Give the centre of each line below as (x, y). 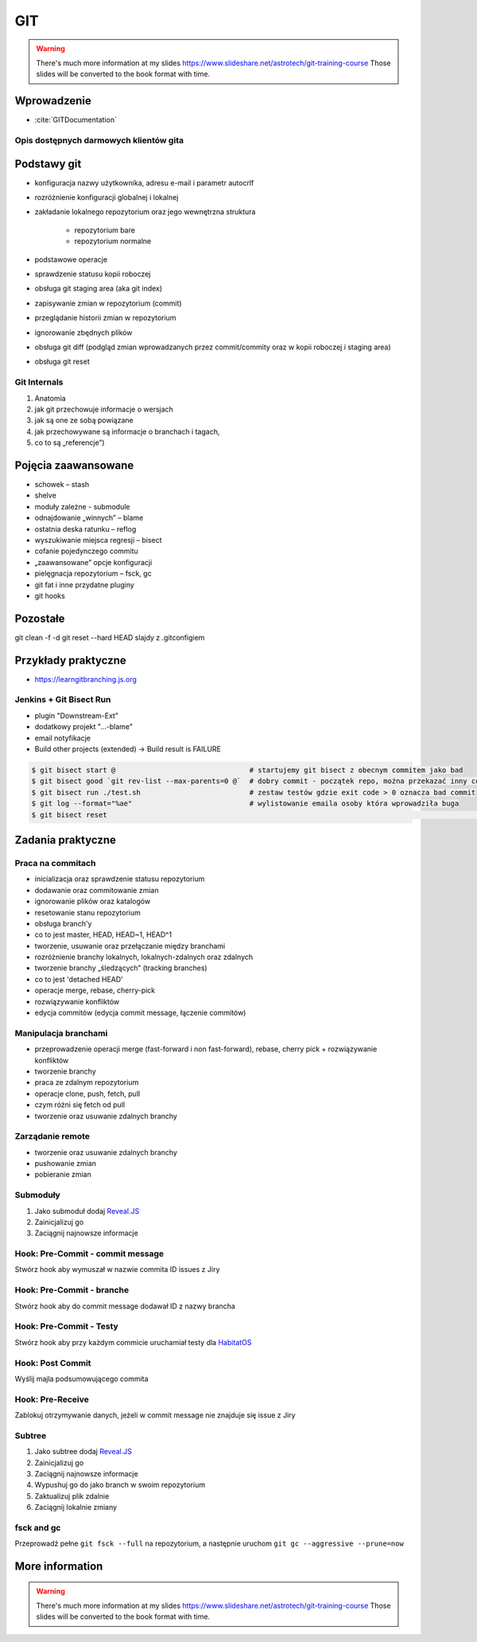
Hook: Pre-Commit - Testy (66, 1327)
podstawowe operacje (71, 259)
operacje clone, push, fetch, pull (87, 1094)
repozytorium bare (105, 230)
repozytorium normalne (112, 241)
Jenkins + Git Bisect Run (63, 700)
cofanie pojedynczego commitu (86, 551)
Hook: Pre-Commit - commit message (89, 1254)
